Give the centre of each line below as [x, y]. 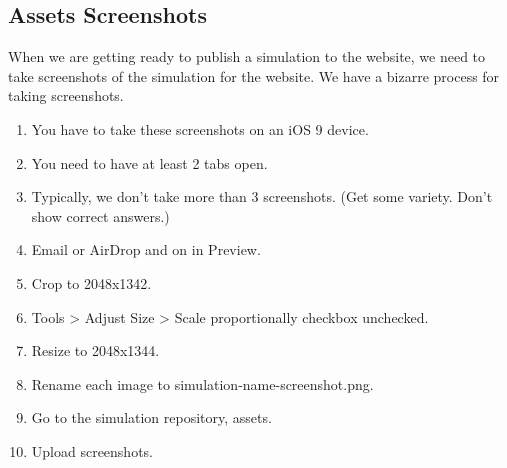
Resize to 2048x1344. [95, 350]
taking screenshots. [66, 95]
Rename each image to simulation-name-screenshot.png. [202, 383]
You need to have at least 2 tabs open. [149, 162]
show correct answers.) [100, 215]
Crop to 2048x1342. [91, 282]
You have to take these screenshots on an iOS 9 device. [200, 128]
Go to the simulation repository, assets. [151, 417]
